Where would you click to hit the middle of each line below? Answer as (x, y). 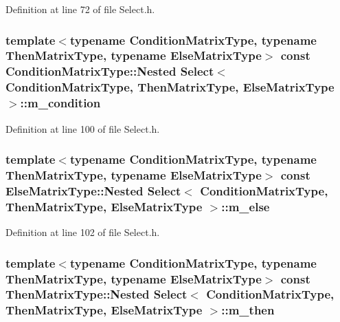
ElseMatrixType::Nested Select (93, 190)
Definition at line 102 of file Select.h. (83, 232)
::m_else (246, 206)
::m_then (248, 310)
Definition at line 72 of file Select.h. (80, 9)
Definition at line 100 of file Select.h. (83, 128)
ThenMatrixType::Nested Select (97, 294)
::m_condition (60, 103)
